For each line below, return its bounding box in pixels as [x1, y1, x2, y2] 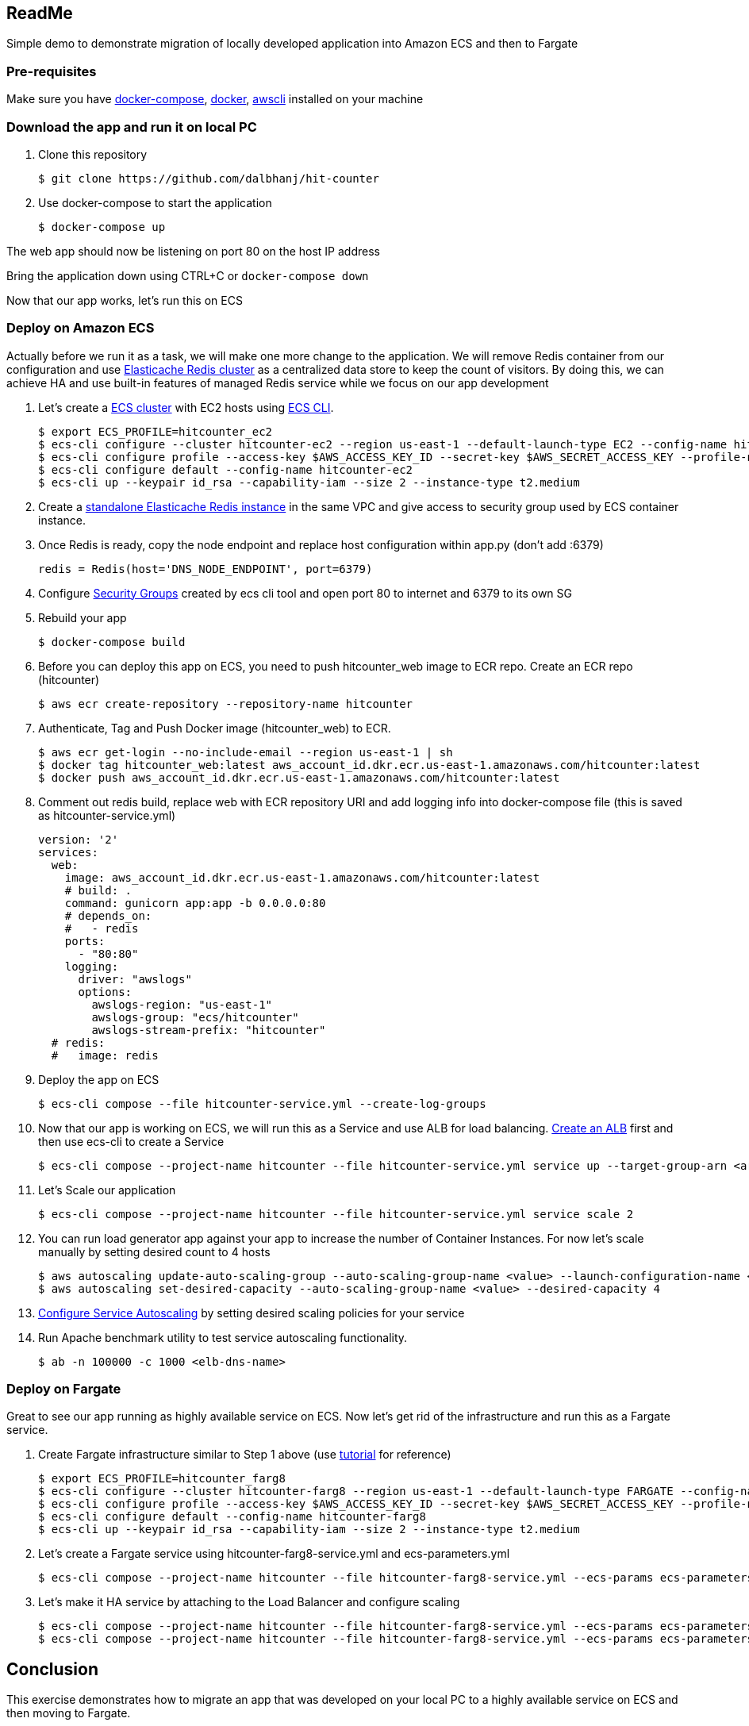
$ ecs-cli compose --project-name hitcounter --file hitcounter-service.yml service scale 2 [38, 1207, 634, 1221]
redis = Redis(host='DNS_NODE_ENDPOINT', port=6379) [38, 562, 373, 575]
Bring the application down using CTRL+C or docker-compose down [6, 268, 369, 283]
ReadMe [6, 3, 73, 23]
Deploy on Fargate [6, 1381, 121, 1397]
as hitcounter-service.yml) [38, 808, 176, 822]
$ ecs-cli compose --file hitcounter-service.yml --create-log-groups [38, 1097, 486, 1110]
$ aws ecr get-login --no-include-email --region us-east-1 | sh [38, 745, 453, 759]
